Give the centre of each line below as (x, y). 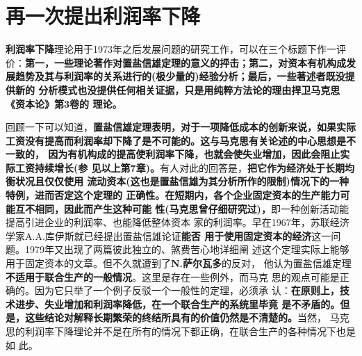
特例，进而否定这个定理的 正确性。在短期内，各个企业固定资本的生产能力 (173, 195)
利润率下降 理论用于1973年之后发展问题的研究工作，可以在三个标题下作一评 (176, 49)
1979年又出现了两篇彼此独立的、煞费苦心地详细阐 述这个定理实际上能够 (187, 249)
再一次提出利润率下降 (103, 16)
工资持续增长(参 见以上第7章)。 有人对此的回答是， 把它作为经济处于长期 (180, 167)
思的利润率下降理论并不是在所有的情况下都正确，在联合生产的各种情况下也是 (181, 331)
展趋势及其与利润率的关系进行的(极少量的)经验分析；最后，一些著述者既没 (175, 76)
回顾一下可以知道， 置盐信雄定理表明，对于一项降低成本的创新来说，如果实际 (181, 127)
